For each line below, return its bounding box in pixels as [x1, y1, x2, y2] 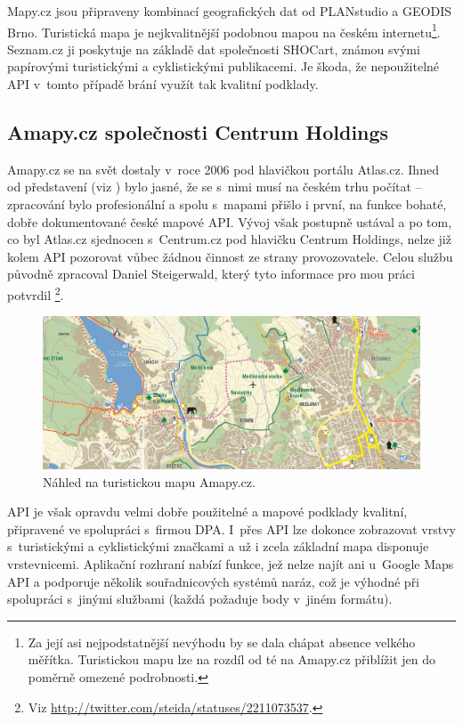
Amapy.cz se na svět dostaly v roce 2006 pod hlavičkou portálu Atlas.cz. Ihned [7, 159, 439, 178]
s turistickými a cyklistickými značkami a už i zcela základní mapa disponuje [7, 537, 429, 556]
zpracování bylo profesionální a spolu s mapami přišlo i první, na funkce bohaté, [7, 195, 447, 214]
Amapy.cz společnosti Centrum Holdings [7, 118, 389, 146]
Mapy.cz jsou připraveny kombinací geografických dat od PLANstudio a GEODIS [7, 2, 451, 20]
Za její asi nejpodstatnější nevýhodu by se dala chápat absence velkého [28, 632, 416, 651]
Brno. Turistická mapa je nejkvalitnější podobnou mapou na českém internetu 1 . [7, 20, 441, 41]
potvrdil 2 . [7, 282, 64, 304]
